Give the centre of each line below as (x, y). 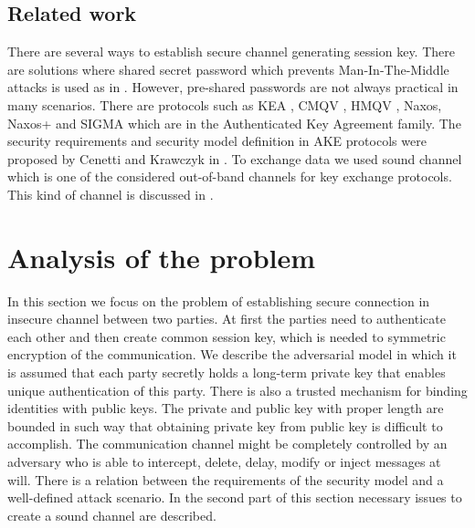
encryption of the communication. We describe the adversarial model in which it (232, 354)
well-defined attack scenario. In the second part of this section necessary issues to (235, 497)
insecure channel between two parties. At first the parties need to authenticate (227, 319)
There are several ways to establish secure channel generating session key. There (231, 52)
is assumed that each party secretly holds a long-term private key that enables (227, 373)
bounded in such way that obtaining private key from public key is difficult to (225, 425)
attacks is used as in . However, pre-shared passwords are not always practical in (233, 87)
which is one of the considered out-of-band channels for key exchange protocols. (230, 176)
